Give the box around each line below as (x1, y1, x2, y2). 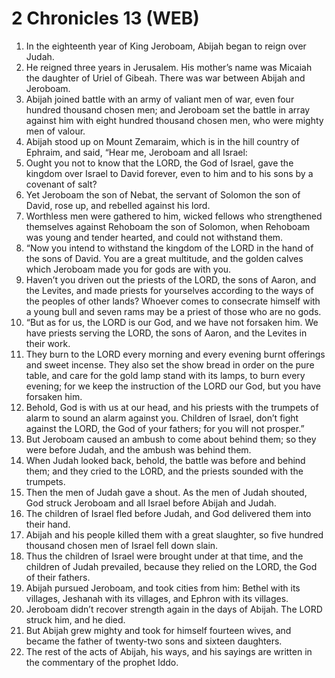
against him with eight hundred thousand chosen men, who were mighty (25, 114, 324, 126)
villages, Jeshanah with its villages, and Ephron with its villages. (25, 592, 289, 604)
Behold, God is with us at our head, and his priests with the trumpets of (25, 401, 319, 413)
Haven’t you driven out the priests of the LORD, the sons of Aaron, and (25, 273, 317, 286)
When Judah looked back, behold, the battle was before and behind (25, 454, 306, 466)
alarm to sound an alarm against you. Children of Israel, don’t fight (25, 412, 299, 424)
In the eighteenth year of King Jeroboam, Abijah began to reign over (25, 40, 307, 52)
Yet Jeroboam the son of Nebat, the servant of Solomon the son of (25, 188, 301, 201)
